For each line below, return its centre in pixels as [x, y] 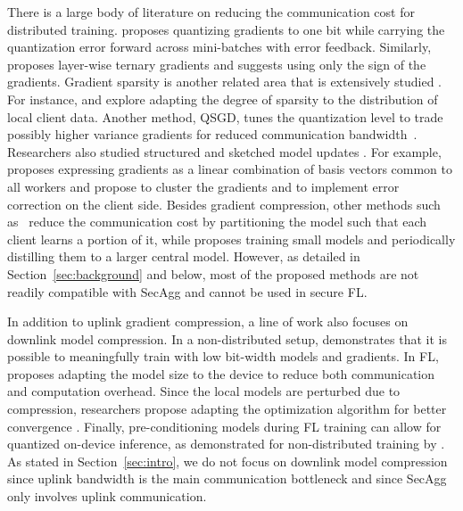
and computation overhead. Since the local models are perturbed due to [204, 391]
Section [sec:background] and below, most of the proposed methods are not [213, 273]
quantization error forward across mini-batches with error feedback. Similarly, [219, 47]
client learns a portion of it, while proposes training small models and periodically [231, 239]
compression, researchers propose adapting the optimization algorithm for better [227, 409]
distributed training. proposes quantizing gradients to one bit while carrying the [226, 29]
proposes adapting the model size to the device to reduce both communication [221, 373]
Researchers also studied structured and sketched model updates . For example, [224, 151]
